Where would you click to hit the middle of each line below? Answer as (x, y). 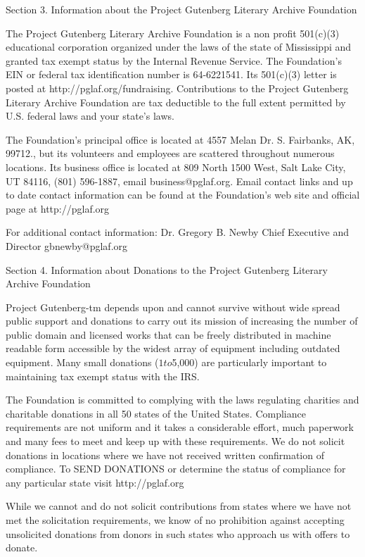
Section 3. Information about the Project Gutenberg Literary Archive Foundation (181, 9)
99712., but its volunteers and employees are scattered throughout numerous (170, 153)
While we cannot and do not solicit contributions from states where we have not (179, 506)
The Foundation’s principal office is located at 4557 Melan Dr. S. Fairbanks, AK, (180, 139)
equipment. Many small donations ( (82, 362)
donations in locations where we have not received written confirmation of (165, 455)
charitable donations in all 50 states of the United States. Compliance (156, 413)
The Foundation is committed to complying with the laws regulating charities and (182, 400)
